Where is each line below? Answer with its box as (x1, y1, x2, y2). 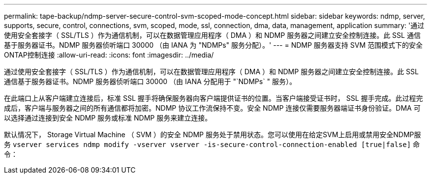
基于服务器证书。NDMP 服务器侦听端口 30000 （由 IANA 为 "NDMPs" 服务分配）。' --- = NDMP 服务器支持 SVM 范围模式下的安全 (4, 41, 423, 49)
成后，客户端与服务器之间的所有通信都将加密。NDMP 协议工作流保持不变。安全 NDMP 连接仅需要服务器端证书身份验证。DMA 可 (4, 104, 421, 112)
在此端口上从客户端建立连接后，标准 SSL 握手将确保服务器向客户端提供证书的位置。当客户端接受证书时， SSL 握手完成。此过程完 (4, 94, 423, 102)
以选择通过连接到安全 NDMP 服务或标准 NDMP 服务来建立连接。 (4, 114, 212, 122)
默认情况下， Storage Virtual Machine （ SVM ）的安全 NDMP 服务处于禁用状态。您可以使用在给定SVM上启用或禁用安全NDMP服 (4, 130, 421, 139)
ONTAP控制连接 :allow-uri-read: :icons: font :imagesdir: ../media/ (4, 51, 214, 59)
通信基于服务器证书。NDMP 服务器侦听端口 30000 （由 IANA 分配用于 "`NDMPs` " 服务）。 (4, 77, 297, 86)
